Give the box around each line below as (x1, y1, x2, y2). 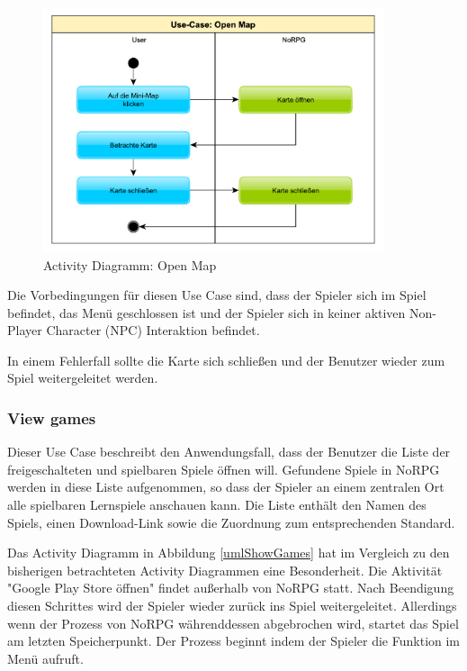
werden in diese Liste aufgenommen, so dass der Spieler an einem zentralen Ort (7, 477, 445, 496)
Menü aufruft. (7, 648, 84, 667)
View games (7, 406, 96, 429)
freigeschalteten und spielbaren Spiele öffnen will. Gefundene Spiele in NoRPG (7, 459, 440, 478)
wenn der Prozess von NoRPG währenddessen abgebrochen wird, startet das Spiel (7, 613, 459, 632)
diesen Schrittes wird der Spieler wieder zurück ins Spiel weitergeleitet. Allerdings (7, 596, 457, 615)
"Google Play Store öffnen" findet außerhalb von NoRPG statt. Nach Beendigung (7, 578, 454, 597)
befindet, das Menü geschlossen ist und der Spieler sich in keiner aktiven (7, 303, 406, 322)
